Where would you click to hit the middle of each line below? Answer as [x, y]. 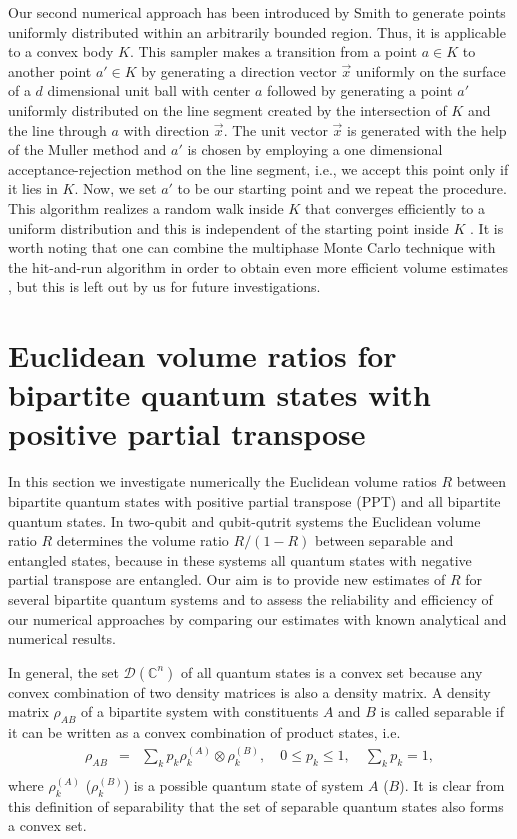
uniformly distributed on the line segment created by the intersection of [227, 109]
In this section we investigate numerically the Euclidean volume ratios [222, 481]
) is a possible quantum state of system [243, 785]
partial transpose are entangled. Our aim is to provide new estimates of [227, 579]
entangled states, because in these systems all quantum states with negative [240, 559]
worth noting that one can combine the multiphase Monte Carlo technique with [252, 247]
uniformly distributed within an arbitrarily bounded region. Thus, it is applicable [257, 31]
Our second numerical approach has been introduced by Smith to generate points [257, 12]
